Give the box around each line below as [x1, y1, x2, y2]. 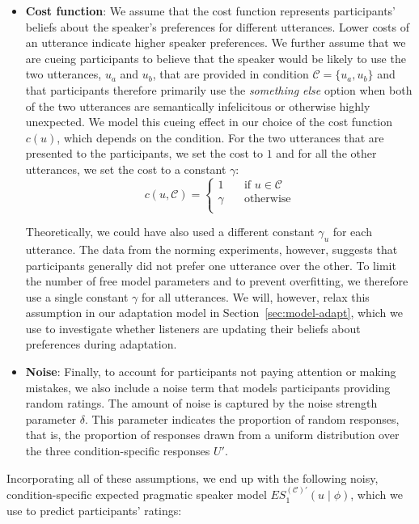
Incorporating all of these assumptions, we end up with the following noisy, [6, 469, 379, 486]
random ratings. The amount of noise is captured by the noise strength [25, 395, 378, 412]
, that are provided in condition [152, 65, 309, 82]
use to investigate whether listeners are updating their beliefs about [25, 319, 361, 336]
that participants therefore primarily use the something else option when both [25, 81, 413, 98]
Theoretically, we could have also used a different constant [25, 223, 315, 240]
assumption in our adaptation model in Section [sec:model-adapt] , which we [25, 304, 403, 321]
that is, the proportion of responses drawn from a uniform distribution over [25, 426, 400, 443]
